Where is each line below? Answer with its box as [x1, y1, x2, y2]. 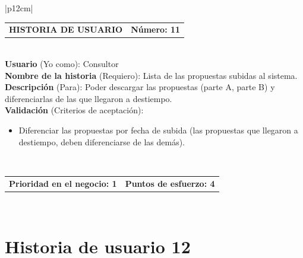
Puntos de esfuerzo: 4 [125, 177, 215, 189]
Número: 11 [131, 23, 181, 36]
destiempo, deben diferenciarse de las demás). [18, 135, 185, 148]
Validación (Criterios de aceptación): [5, 104, 144, 116]
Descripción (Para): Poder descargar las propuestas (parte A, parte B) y [5, 81, 275, 93]
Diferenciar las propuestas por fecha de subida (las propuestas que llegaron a [18, 124, 298, 136]
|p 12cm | [5, 2, 33, 14]
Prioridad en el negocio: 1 [9, 177, 117, 189]
